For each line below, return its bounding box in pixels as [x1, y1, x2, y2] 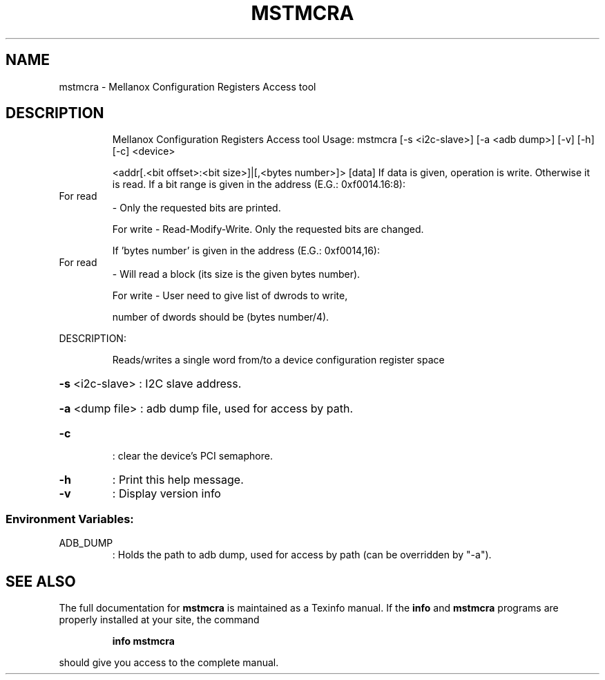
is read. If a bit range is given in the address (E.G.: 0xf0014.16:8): [112, 178, 405, 191]
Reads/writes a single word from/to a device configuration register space [112, 354, 445, 366]
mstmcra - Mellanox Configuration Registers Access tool [59, 80, 316, 93]
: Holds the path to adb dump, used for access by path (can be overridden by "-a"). [112, 549, 492, 561]
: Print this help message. [112, 473, 244, 487]
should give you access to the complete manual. [59, 657, 279, 669]
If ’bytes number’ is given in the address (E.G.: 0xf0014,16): [112, 245, 380, 257]
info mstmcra [112, 635, 175, 648]
